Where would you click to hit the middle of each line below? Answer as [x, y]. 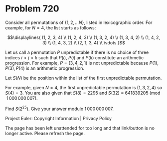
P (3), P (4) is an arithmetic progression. [45, 68]
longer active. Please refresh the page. [45, 133]
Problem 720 [32, 9]
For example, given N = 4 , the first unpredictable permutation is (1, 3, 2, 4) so [84, 87]
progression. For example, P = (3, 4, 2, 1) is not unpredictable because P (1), [82, 63]
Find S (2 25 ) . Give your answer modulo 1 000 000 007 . [59, 108]
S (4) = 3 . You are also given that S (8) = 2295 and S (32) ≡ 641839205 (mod [83, 93]
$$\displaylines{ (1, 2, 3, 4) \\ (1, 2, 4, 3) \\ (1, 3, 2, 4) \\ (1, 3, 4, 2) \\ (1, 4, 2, [84, 37]
